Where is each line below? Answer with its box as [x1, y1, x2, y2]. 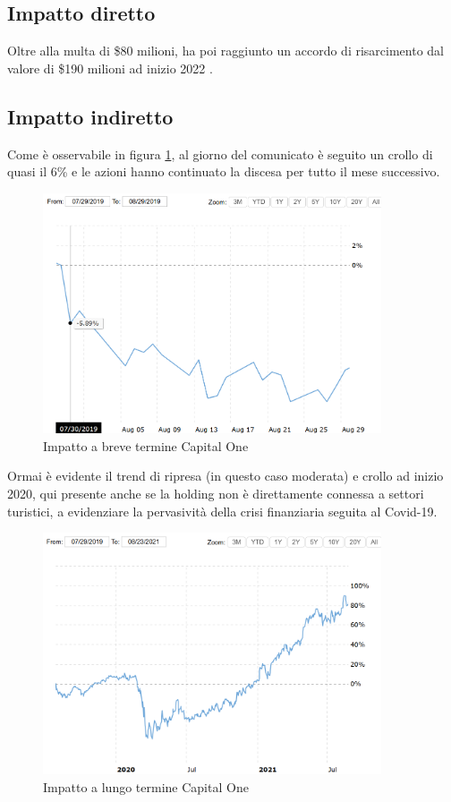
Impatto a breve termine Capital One [43, 436, 249, 455]
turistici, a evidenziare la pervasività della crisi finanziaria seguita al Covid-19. [7, 501, 438, 520]
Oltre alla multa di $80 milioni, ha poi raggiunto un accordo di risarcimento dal [7, 41, 444, 60]
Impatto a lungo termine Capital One [43, 777, 249, 796]
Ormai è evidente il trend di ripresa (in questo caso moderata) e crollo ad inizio [7, 466, 444, 485]
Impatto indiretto [7, 102, 174, 130]
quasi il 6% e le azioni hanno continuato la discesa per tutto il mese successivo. [7, 162, 440, 181]
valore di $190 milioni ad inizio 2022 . [7, 58, 213, 77]
